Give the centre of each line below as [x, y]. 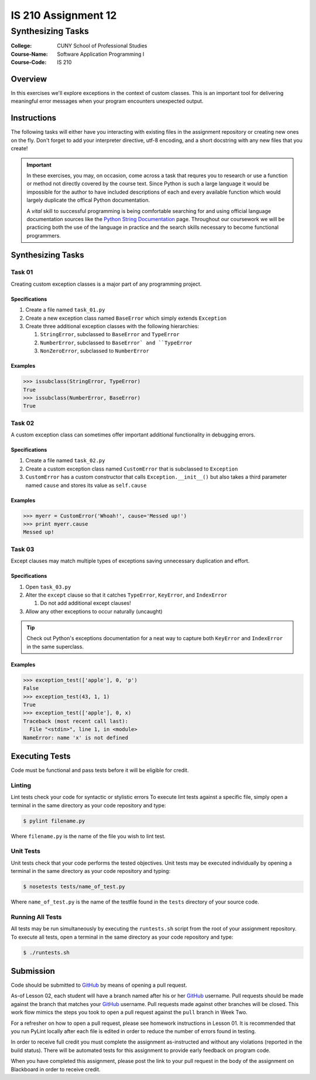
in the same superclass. [55, 646]
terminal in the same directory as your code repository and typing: [91, 871]
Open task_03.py [48, 587]
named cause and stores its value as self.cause [86, 485]
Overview [29, 79]
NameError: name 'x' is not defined [76, 737]
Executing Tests [41, 756]
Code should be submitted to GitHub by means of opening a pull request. [99, 985]
